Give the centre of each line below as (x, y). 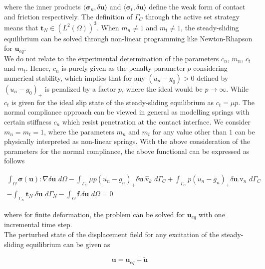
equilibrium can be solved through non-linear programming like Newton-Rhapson (128, 38)
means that (21, 27)
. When (108, 27)
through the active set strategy (192, 16)
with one (212, 214)
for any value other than (190, 131)
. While (237, 88)
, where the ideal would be (162, 88)
